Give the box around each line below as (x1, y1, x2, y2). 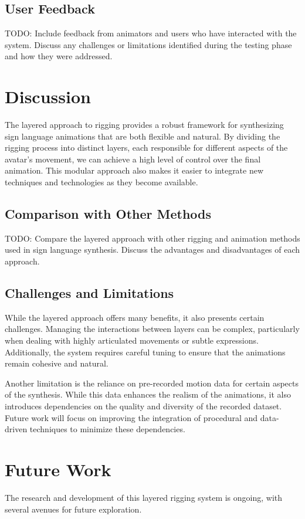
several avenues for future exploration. (5, 503, 142, 515)
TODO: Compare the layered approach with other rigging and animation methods (5, 232, 300, 244)
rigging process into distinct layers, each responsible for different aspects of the (5, 141, 288, 154)
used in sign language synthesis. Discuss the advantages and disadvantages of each (5, 243, 300, 256)
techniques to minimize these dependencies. (29, 423, 185, 435)
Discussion (5, 84, 91, 108)
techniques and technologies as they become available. (5, 176, 198, 188)
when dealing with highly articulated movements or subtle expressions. (5, 334, 259, 347)
